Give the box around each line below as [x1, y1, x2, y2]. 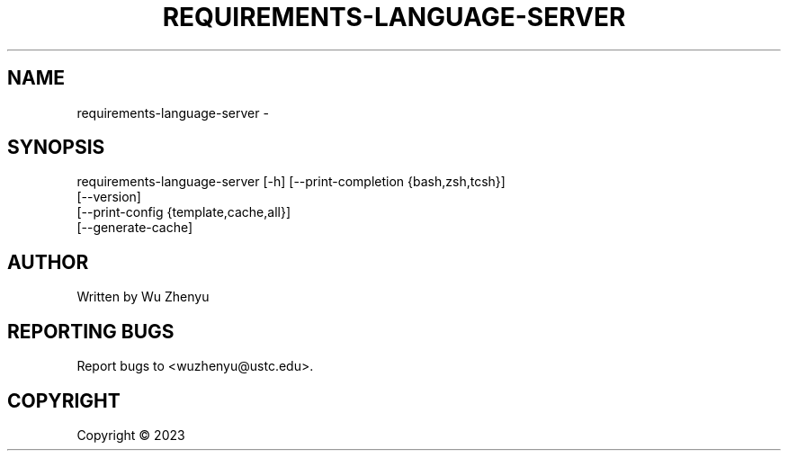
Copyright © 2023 [76, 427, 185, 443]
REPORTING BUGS [7, 319, 175, 343]
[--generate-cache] [76, 220, 193, 236]
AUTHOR [7, 250, 89, 274]
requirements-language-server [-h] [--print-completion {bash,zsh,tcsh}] [76, 174, 506, 190]
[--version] [76, 189, 141, 205]
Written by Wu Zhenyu [76, 289, 210, 305]
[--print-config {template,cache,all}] [76, 204, 291, 220]
